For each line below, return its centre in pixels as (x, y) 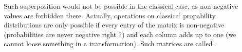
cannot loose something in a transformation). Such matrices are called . (111, 44)
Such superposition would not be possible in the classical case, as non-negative (121, 6)
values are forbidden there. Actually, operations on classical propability (110, 15)
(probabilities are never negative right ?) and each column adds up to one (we (120, 34)
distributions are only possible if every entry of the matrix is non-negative (114, 25)
